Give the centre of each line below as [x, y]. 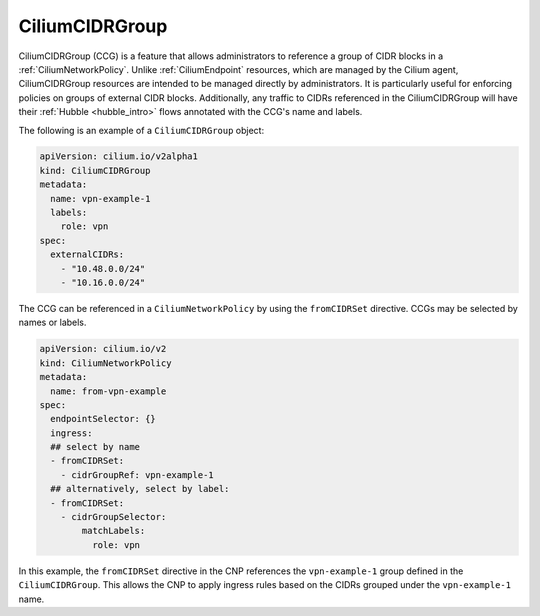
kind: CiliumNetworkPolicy [105, 363]
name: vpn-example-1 [100, 198]
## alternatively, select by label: [140, 489]
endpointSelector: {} [103, 419]
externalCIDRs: [87, 254]
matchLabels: [113, 531]
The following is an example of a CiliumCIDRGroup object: [141, 130]
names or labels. [52, 322]
